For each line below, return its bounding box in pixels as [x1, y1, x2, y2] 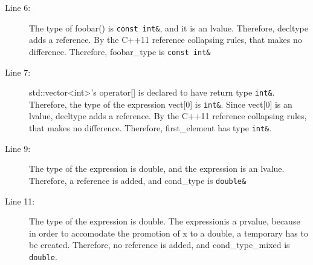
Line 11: [5, 194, 35, 207]
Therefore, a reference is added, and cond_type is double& [29, 174, 247, 186]
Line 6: [5, 1, 31, 13]
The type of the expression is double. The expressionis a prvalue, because [29, 215, 300, 227]
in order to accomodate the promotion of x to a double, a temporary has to [29, 226, 308, 239]
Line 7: [5, 65, 31, 78]
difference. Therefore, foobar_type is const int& [29, 45, 211, 57]
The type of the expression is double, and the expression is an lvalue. [29, 162, 285, 175]
